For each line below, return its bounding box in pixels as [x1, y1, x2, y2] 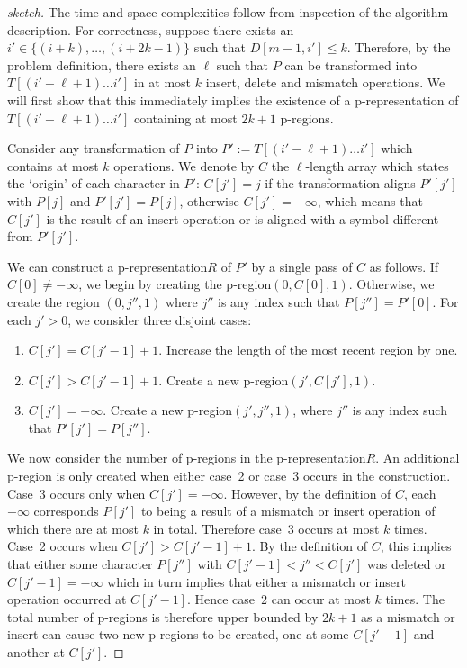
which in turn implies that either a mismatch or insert [107, 572, 406, 591]
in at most [133, 73, 192, 92]
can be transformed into [284, 55, 418, 74]
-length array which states [305, 156, 449, 175]
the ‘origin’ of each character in [7, 174, 180, 193]
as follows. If [369, 257, 439, 275]
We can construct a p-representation [7, 257, 208, 275]
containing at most [133, 108, 238, 127]
